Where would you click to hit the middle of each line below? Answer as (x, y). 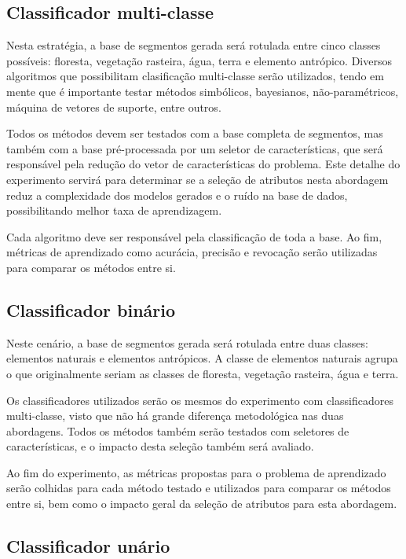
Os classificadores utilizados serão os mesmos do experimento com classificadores (200, 400)
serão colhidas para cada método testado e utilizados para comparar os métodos (199, 488)
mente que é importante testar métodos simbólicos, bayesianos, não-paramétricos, (203, 91)
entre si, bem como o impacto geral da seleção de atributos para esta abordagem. (202, 504)
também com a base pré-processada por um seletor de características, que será (195, 148)
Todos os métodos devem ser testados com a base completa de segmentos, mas (195, 133)
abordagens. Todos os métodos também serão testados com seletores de (178, 430)
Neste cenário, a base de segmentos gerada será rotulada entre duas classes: (187, 342)
